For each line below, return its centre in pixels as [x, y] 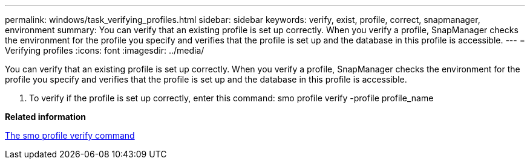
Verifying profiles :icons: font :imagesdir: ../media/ [105, 50]
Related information [46, 117]
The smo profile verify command [70, 135]
